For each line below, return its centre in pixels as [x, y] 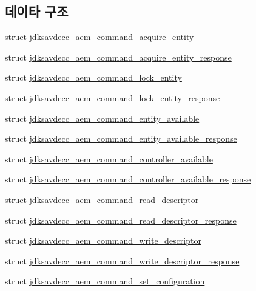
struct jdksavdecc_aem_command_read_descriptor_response [121, 220]
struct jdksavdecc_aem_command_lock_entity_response [113, 97]
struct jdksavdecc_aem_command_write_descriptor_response [122, 260]
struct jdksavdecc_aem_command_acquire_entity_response [118, 57]
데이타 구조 [37, 11]
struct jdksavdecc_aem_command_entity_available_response [121, 139]
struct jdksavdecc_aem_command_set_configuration [105, 281]
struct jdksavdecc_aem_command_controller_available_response [128, 179]
